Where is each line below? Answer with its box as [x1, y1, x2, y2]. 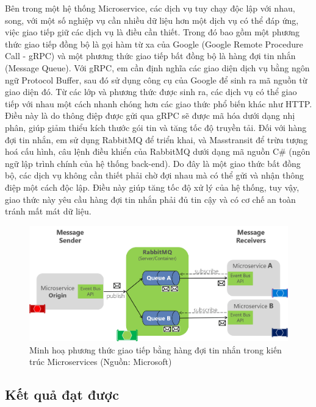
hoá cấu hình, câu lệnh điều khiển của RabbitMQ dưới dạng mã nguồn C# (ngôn [5, 145, 311, 158]
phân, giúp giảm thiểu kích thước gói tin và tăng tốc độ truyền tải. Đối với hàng [5, 121, 307, 133]
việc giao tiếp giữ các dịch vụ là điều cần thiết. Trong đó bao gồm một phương [5, 26, 300, 38]
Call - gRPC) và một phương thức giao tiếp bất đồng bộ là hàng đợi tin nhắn [5, 49, 296, 62]
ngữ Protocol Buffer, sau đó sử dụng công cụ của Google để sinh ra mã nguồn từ [5, 73, 307, 86]
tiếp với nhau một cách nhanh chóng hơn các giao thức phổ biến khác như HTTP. [5, 97, 312, 110]
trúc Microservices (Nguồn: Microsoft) [29, 355, 172, 368]
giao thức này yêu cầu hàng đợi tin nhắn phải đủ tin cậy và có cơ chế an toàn [5, 193, 296, 205]
